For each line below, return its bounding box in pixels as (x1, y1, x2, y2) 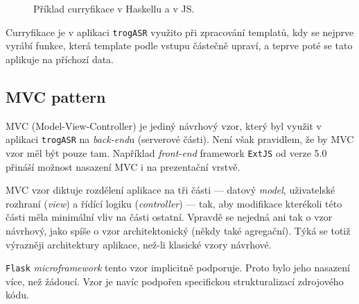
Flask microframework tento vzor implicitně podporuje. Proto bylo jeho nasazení (6, 260, 350, 275)
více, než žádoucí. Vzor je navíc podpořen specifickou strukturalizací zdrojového (6, 273, 344, 288)
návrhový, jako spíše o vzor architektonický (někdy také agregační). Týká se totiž (6, 223, 351, 237)
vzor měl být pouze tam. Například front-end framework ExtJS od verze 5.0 (6, 145, 327, 160)
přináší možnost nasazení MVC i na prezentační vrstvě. (6, 159, 240, 174)
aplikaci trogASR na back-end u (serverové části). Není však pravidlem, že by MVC (6, 132, 354, 146)
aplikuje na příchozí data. (6, 51, 114, 66)
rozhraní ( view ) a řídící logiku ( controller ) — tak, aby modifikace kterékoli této (6, 196, 342, 210)
